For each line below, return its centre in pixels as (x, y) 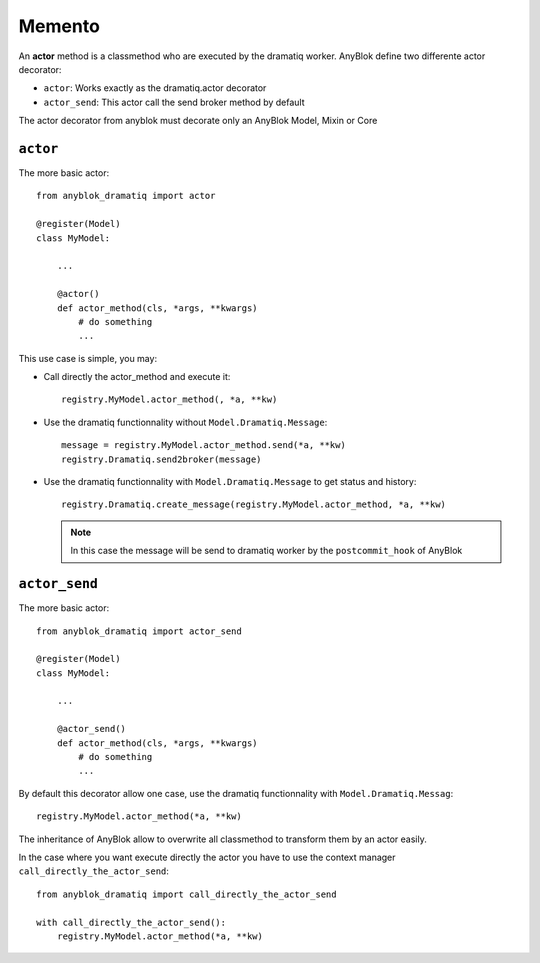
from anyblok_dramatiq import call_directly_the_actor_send (186, 894)
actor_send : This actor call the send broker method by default (174, 102)
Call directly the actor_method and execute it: (137, 377)
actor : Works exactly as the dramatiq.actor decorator (155, 88)
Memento (59, 26)
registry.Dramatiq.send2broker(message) (161, 459)
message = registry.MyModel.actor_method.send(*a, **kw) (204, 445)
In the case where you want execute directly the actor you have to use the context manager (207, 857)
